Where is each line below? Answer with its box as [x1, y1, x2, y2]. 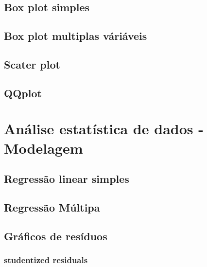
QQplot [4, 85, 42, 100]
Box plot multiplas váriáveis [4, 28, 147, 43]
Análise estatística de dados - [4, 119, 204, 139]
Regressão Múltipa [4, 199, 100, 214]
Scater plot [4, 56, 60, 71]
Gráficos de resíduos [4, 228, 107, 243]
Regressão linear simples [4, 171, 129, 186]
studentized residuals [4, 253, 88, 266]
